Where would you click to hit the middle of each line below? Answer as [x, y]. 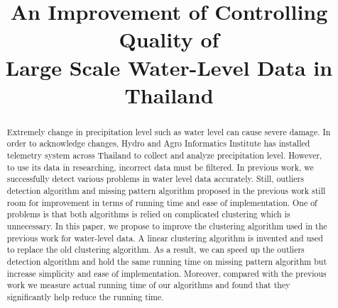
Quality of [169, 39]
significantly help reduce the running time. [85, 296]
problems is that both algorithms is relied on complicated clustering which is [148, 214]
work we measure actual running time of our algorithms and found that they [148, 285]
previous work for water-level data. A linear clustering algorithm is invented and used [165, 238]
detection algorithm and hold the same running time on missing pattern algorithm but [167, 261]
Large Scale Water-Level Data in [169, 67]
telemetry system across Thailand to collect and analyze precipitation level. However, [164, 155]
